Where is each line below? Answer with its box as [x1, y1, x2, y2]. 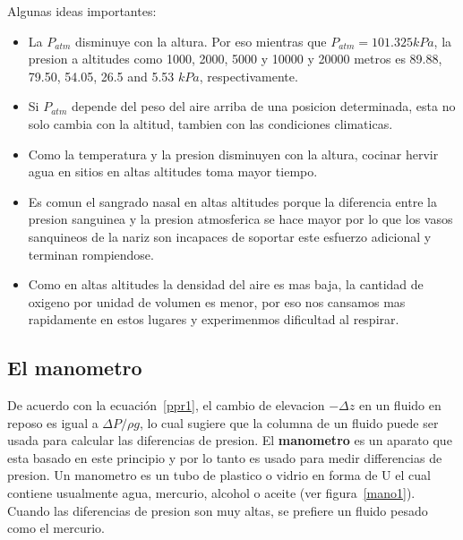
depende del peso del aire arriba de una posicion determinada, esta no [71, 97, 456, 116]
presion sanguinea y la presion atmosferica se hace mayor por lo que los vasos [28, 210, 453, 228]
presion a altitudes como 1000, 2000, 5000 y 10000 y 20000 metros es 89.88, [28, 49, 442, 68]
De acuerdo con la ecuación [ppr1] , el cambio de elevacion [7, 396, 325, 415]
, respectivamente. [199, 66, 298, 85]
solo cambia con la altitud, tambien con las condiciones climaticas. [28, 114, 393, 133]
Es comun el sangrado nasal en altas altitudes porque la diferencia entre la [28, 192, 437, 210]
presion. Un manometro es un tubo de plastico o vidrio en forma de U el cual [7, 466, 431, 484]
